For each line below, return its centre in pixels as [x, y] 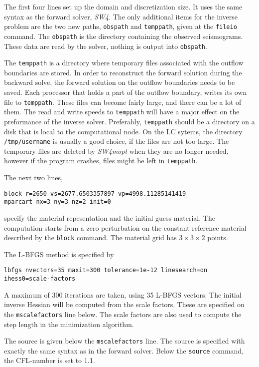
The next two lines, [33, 178]
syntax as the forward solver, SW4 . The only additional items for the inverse [121, 16]
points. [218, 237]
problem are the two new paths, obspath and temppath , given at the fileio [121, 26]
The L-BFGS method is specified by [59, 254]
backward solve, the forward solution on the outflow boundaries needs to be [120, 82]
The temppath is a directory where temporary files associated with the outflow [124, 63]
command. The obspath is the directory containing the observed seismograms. [124, 36]
